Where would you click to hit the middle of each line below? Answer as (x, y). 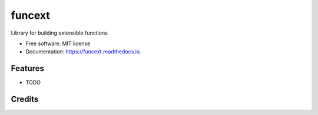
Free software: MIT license (58, 43)
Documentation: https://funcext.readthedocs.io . (83, 52)
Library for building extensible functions (59, 33)
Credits (25, 99)
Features (27, 68)
